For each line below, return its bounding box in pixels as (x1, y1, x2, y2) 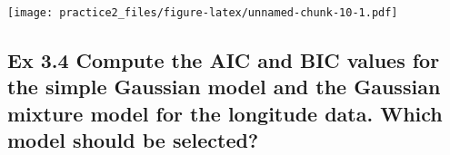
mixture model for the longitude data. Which (7, 99, 443, 127)
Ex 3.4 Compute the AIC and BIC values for (7, 46, 440, 74)
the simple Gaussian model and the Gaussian (7, 73, 441, 101)
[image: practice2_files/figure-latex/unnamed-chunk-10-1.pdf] (7, 6, 398, 19)
